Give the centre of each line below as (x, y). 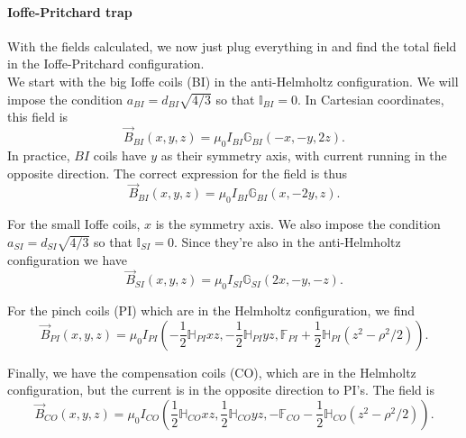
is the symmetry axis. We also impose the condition (298, 224)
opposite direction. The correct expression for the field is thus (178, 173)
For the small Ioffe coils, (74, 224)
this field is (38, 117)
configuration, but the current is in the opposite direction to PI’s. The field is (221, 390)
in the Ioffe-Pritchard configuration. (106, 64)
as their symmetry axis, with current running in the (304, 155)
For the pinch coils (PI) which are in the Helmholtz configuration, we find (211, 310)
